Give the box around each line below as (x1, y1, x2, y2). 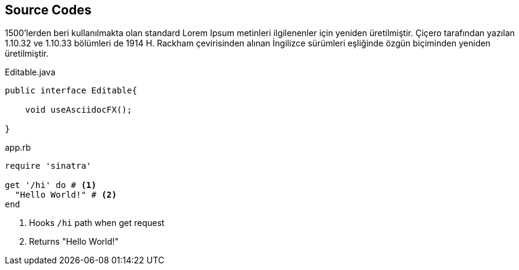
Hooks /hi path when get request (29, 218, 165, 228)
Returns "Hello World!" (29, 236, 119, 247)
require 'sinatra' (5, 161, 92, 171)
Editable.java (5, 67, 56, 78)
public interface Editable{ (5, 86, 138, 96)
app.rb (5, 142, 31, 153)
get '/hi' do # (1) (5, 180, 97, 190)
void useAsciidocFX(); (25, 105, 132, 115)
